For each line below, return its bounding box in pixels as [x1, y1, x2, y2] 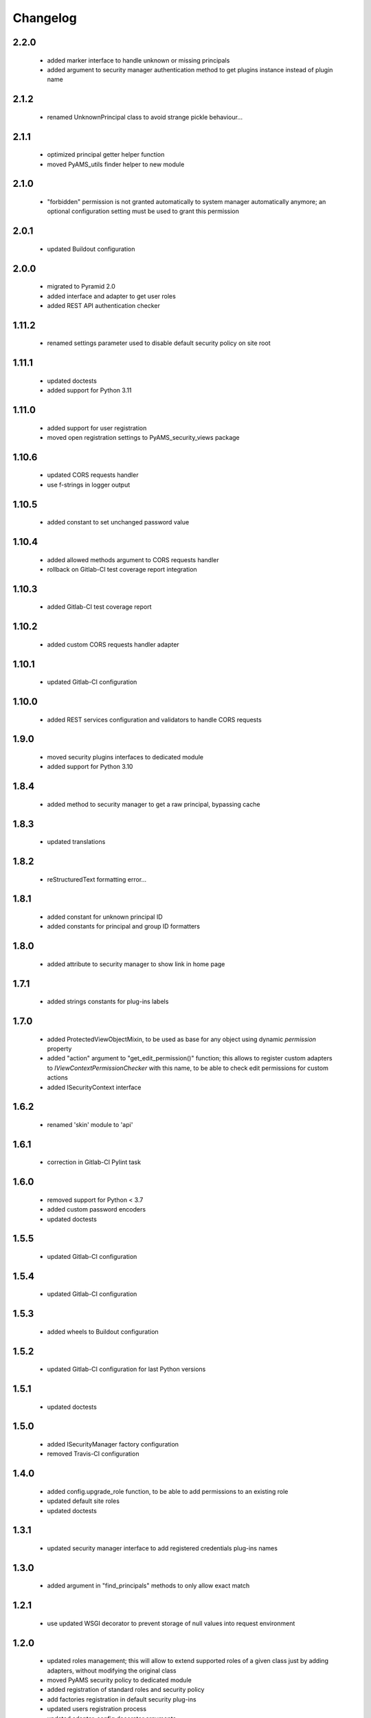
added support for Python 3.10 [47, 763, 133, 771]
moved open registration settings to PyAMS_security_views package [47, 433, 240, 441]
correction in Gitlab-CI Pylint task [47, 1158, 141, 1166]
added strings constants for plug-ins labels [47, 997, 169, 1006]
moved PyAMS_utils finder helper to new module [47, 160, 185, 168]
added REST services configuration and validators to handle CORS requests [47, 715, 262, 724]
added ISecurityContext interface [47, 1083, 142, 1091]
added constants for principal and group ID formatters [47, 922, 201, 930]
